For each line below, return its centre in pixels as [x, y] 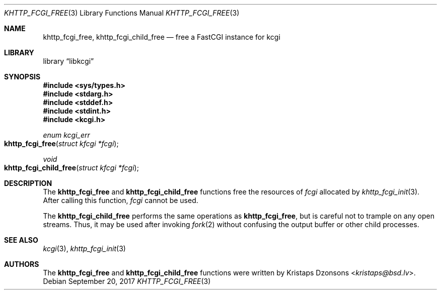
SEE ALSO [21, 240]
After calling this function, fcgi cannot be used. [121, 200]
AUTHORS [22, 264]
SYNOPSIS [22, 77]
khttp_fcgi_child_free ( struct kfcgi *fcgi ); [71, 168]
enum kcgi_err [66, 135]
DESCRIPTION [28, 183]
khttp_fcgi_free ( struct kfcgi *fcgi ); [61, 143]
